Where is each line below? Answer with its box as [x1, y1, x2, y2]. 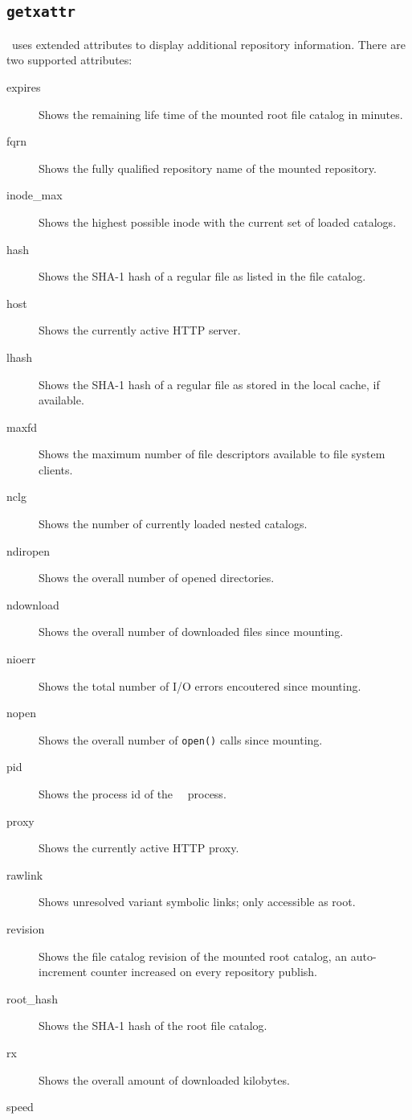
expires [6, 78, 41, 95]
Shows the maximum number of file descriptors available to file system [39, 445, 385, 462]
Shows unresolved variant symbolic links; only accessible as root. [39, 893, 356, 910]
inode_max [6, 187, 63, 203]
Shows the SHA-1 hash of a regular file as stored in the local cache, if [39, 375, 380, 392]
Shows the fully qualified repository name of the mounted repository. [39, 159, 377, 176]
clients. [39, 461, 73, 478]
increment [39, 963, 88, 980]
